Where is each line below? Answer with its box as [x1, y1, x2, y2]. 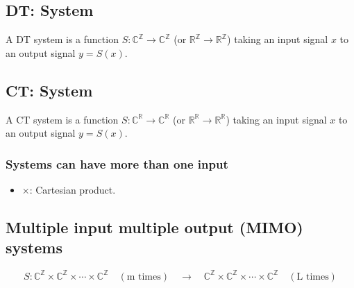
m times [126, 271, 161, 282]
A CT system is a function [6, 112, 119, 126]
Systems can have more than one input [6, 155, 228, 172]
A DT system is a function [6, 32, 119, 46]
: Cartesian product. [29, 183, 116, 196]
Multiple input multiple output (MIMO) [6, 216, 303, 237]
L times [296, 271, 329, 282]
